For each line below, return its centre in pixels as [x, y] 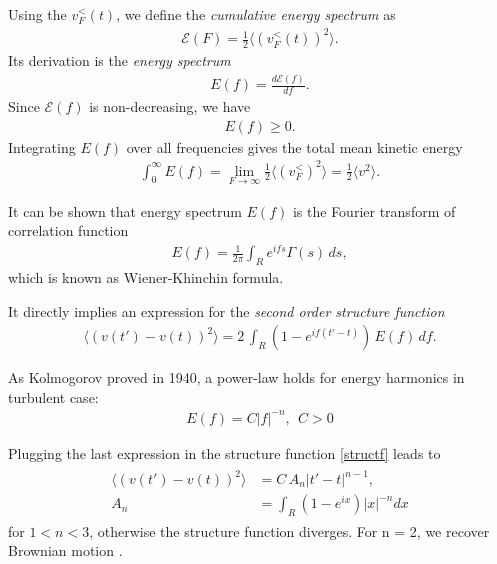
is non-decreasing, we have [170, 105]
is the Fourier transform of [374, 210]
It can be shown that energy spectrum [125, 210]
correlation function [68, 230]
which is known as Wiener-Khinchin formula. [146, 276]
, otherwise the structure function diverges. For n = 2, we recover [289, 530]
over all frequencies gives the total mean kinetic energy [294, 146]
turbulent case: [53, 396]
